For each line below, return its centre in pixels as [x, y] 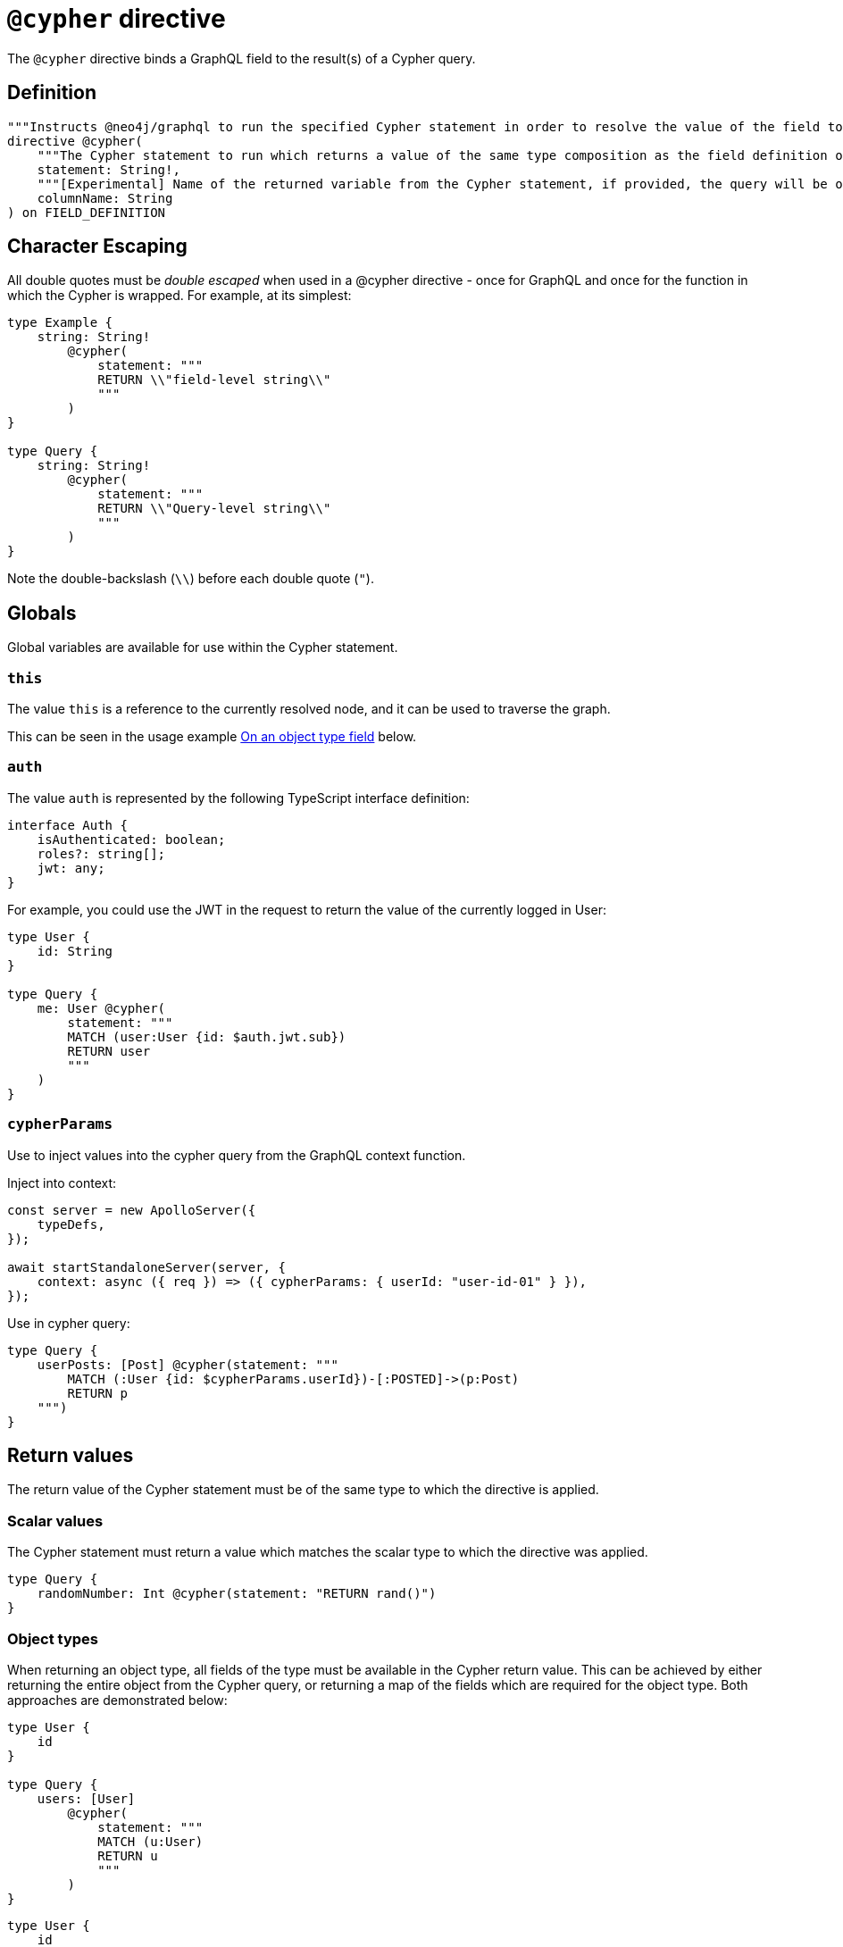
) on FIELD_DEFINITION [87, 212]
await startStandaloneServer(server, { [146, 1267]
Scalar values [55, 1521]
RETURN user [109, 1051]
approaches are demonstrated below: [117, 1700]
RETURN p [97, 1393]
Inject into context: [62, 1182]
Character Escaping [97, 247]
